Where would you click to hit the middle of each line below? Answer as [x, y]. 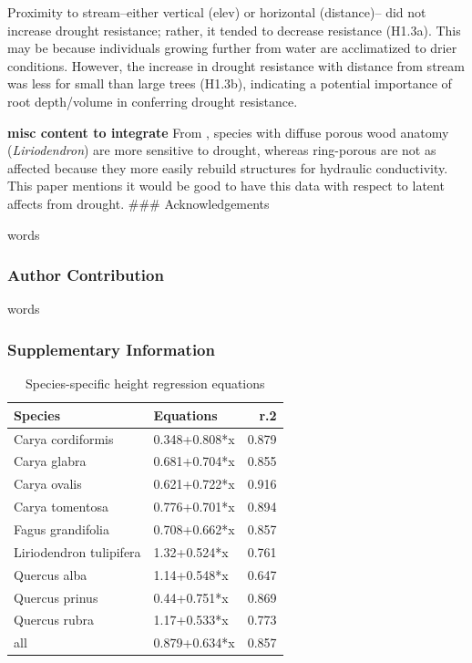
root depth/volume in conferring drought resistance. [153, 101]
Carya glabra [50, 461]
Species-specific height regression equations [145, 383]
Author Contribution [86, 275]
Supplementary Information [111, 349]
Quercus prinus [56, 597]
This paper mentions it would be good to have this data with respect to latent [226, 186]
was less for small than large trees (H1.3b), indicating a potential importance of [230, 83]
